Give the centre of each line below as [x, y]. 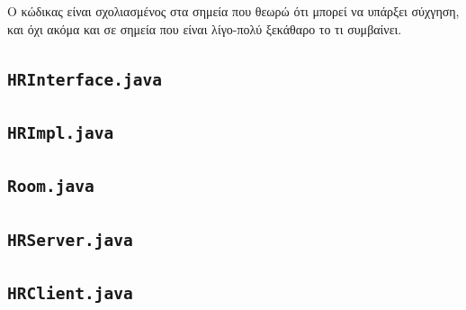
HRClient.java [70, 294]
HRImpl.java [61, 132]
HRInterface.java [85, 79]
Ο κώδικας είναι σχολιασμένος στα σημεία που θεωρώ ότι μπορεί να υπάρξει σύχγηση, [233, 11]
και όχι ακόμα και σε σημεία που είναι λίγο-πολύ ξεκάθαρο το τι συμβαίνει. [205, 28]
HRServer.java [70, 240]
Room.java [51, 187]
